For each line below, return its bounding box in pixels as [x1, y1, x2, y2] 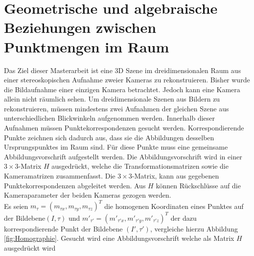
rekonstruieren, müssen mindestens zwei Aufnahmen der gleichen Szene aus [4, 103, 229, 113]
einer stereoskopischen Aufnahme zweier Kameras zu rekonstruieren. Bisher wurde [4, 75, 250, 85]
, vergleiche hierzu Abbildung [150, 223, 238, 233]
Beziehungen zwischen [4, 17, 157, 37]
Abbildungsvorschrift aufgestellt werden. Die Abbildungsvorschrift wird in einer [4, 151, 242, 161]
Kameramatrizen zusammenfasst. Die [4, 171, 115, 181]
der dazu [170, 212, 197, 223]
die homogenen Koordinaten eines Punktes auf [104, 201, 244, 211]
